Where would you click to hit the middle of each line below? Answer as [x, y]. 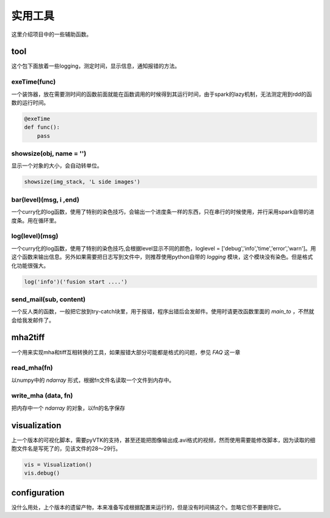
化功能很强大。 [30, 265]
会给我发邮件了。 [33, 320]
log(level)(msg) [35, 236]
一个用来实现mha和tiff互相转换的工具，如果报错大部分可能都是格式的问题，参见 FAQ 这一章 [126, 352]
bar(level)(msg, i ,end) [45, 200]
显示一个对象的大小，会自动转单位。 [57, 166]
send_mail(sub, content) [48, 299]
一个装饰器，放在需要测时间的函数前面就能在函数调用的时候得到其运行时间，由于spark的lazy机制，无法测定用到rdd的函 [162, 94]
